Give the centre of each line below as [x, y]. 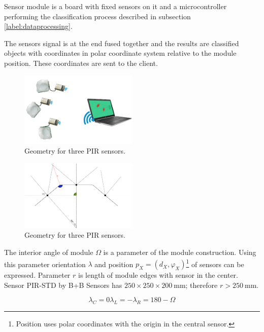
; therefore [202, 285]
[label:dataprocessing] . [38, 26]
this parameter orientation [45, 264]
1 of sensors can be [215, 263]
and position [114, 264]
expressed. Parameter [37, 275]
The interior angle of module [49, 252]
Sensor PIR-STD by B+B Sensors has [63, 285]
